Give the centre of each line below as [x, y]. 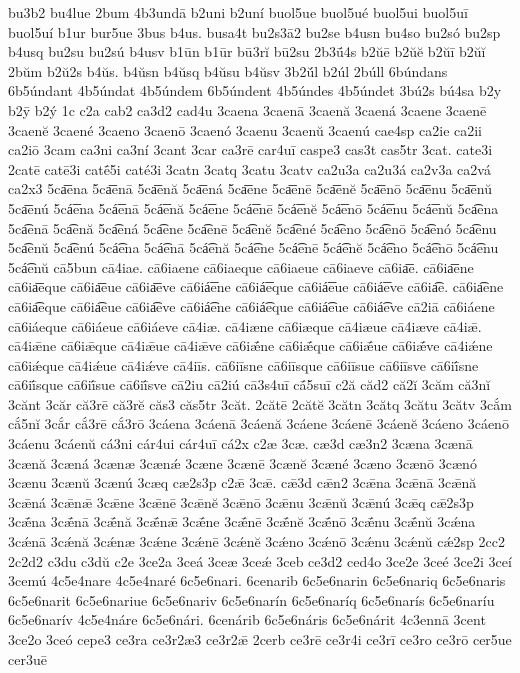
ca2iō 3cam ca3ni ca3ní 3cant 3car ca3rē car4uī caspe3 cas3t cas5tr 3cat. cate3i [250, 149]
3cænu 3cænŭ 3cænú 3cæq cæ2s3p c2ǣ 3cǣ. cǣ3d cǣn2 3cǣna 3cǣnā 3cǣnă [242, 482]
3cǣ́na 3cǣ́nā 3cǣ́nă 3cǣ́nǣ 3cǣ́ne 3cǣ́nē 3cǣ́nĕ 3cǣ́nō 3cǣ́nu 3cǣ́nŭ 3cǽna [242, 521]
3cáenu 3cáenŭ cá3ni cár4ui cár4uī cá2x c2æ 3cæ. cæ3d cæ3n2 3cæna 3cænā [240, 443]
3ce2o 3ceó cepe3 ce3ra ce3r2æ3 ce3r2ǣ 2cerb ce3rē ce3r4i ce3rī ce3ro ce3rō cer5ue [260, 639]
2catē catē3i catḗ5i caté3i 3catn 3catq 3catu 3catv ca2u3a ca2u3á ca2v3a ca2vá [249, 168]
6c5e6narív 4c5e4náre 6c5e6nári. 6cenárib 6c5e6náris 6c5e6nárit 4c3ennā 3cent [247, 619]
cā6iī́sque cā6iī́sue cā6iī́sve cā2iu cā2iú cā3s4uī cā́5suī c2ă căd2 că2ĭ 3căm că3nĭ [249, 384]
